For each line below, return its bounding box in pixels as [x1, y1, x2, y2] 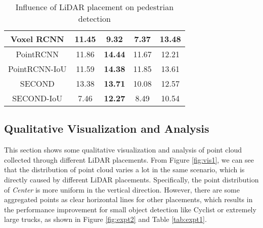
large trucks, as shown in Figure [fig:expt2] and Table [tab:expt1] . [4, 214, 207, 224]
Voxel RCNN [10, 33, 64, 45]
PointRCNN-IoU [8, 63, 67, 74]
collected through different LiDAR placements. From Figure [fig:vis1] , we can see [4, 154, 254, 165]
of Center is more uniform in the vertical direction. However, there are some [4, 184, 240, 195]
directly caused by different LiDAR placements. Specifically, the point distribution [4, 174, 259, 184]
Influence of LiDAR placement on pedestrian [15, 1, 174, 13]
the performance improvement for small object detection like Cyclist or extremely [4, 204, 256, 214]
